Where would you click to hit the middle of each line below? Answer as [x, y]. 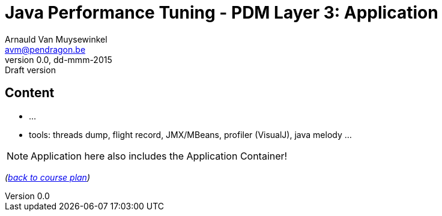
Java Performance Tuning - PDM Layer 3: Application [222, 13]
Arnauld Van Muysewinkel [56, 39]
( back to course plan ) [48, 177]
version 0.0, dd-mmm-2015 [59, 59]
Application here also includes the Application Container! [159, 156]
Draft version [30, 70]
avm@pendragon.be [45, 49]
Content [30, 93]
